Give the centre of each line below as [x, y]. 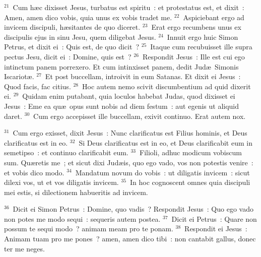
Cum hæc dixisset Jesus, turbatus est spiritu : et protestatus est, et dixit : [128, 7]
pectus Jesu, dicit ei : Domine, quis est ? [68, 56]
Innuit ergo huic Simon [203, 37]
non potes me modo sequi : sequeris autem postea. [82, 218]
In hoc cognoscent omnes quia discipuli [190, 182]
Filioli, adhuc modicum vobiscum [190, 152]
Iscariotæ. [19, 76]
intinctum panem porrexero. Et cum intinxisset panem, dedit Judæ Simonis [121, 66]
